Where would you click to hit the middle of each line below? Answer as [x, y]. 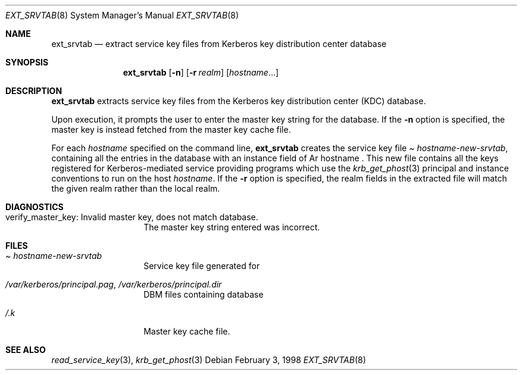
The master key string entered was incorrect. [232, 227]
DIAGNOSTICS [35, 207]
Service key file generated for [202, 266]
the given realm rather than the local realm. [136, 188]
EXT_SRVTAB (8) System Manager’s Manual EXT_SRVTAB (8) [122, 15]
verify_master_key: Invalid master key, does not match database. [132, 217]
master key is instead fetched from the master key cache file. [171, 129]
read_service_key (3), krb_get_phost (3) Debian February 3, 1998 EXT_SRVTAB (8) [209, 360]
